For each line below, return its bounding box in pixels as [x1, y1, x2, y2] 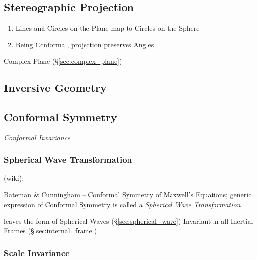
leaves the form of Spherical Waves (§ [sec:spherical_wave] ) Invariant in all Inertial [4, 216, 253, 226]
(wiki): [4, 173, 24, 183]
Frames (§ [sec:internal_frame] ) [4, 225, 97, 236]
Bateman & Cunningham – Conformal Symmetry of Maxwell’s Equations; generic [4, 189, 252, 200]
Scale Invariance [4, 246, 70, 259]
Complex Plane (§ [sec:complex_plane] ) [4, 56, 122, 66]
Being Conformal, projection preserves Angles [15, 39, 154, 49]
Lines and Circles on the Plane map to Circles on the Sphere [15, 23, 200, 33]
